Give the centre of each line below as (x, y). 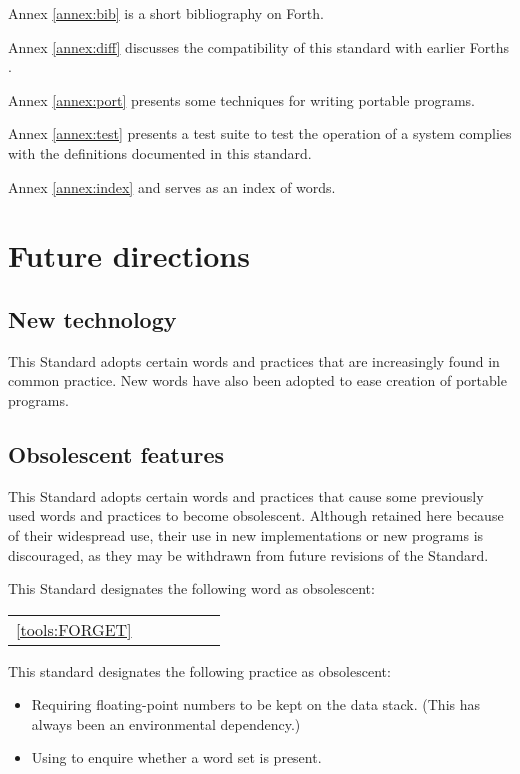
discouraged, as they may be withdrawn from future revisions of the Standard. (248, 554)
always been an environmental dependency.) (166, 723)
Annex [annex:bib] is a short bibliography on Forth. (166, 13)
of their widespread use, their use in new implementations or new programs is (246, 534)
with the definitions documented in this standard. (160, 152)
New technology (92, 318)
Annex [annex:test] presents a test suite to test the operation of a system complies (260, 133)
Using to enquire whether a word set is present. (176, 757)
